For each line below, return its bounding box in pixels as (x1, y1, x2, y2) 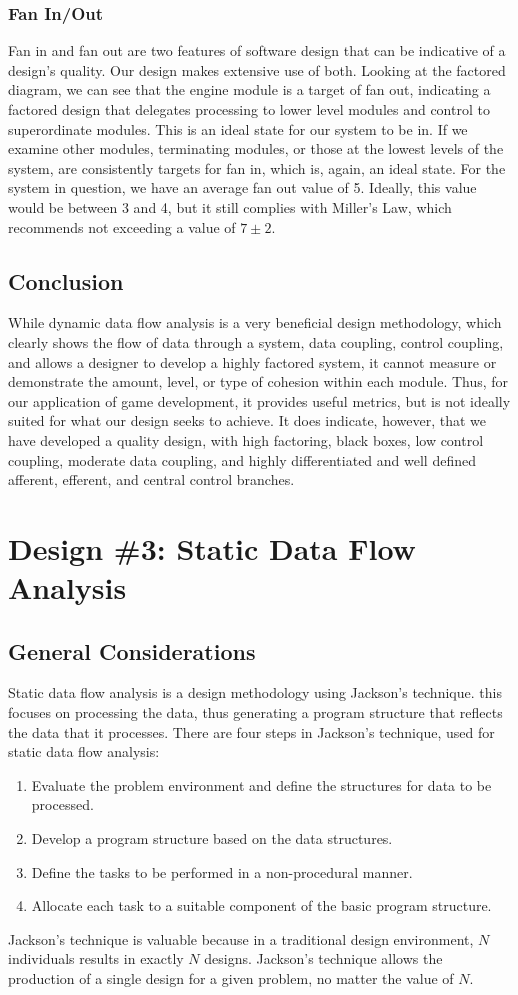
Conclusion (8, 265, 124, 296)
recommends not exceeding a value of (8, 216, 236, 237)
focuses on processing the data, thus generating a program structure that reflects (8, 702, 503, 723)
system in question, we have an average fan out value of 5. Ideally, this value (8, 177, 477, 198)
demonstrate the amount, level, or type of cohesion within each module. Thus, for (8, 371, 509, 392)
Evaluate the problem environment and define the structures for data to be (31, 774, 492, 795)
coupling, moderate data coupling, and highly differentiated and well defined (8, 449, 476, 470)
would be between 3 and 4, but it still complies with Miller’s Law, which (8, 196, 452, 217)
